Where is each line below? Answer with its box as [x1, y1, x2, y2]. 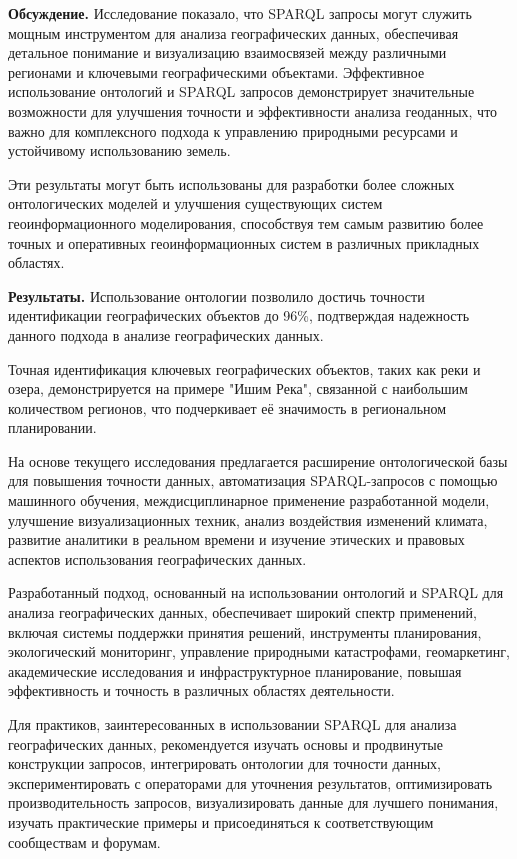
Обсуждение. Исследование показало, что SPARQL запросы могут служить [8, 3, 472, 23]
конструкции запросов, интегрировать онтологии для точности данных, [8, 753, 441, 774]
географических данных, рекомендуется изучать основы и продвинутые [8, 733, 443, 754]
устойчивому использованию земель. [8, 140, 231, 161]
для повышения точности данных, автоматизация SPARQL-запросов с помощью [8, 470, 498, 491]
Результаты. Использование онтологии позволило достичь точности [8, 285, 425, 306]
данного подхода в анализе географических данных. [8, 324, 324, 345]
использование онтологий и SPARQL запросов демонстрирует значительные [8, 81, 475, 102]
